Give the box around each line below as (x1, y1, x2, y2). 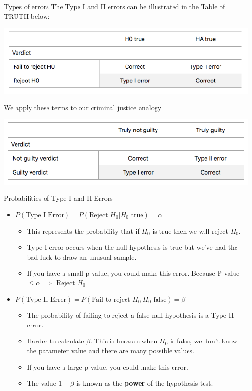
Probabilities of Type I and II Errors (4, 193, 113, 203)
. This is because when (90, 336, 157, 346)
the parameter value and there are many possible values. (27, 345, 194, 355)
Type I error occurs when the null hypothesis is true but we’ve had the (27, 242, 238, 252)
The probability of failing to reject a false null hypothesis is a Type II (27, 310, 234, 320)
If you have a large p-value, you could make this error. (27, 361, 188, 372)
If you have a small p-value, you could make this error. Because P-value (27, 268, 240, 278)
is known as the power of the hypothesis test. (76, 378, 213, 388)
